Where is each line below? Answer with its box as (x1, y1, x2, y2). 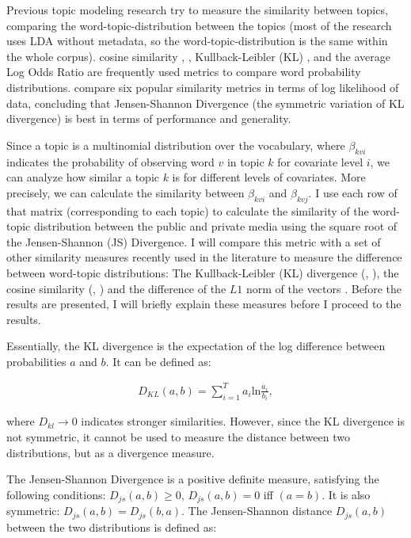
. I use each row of (308, 184, 398, 200)
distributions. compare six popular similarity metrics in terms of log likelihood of (6, 78, 399, 95)
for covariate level (277, 153, 363, 170)
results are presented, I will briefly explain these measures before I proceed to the (6, 296, 401, 312)
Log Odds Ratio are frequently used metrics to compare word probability (6, 63, 361, 80)
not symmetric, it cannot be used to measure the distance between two (6, 429, 350, 445)
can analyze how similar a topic (6, 169, 159, 185)
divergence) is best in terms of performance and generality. (6, 110, 291, 127)
